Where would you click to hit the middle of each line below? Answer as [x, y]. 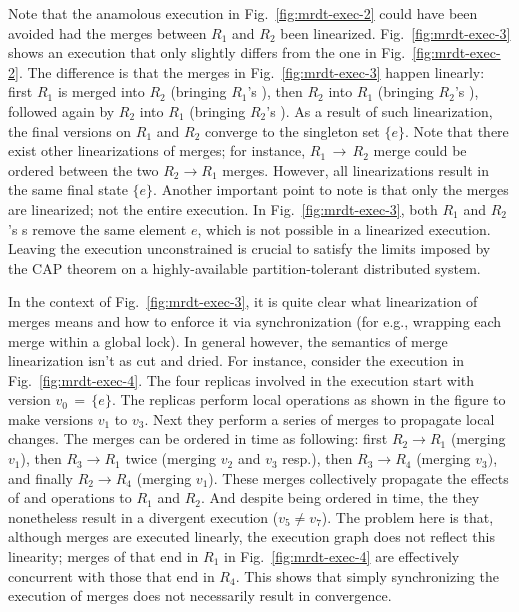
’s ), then [275, 91]
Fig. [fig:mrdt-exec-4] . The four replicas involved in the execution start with [241, 379]
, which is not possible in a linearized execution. [344, 228]
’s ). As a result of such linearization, [379, 110]
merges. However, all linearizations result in [356, 169]
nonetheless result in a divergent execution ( [143, 516]
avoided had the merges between [107, 32]
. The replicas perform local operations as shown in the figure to [308, 399]
